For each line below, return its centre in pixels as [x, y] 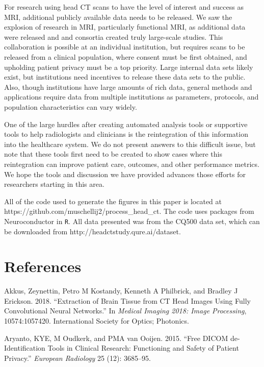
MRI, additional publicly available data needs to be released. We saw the [118, 17]
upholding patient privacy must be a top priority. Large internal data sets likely [129, 67]
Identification [25, 348]
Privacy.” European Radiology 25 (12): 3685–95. [77, 358]
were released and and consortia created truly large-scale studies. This [114, 36]
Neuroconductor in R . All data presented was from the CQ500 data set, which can [132, 221]
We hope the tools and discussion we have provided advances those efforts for [125, 174]
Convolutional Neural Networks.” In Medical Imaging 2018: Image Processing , [125, 311]
